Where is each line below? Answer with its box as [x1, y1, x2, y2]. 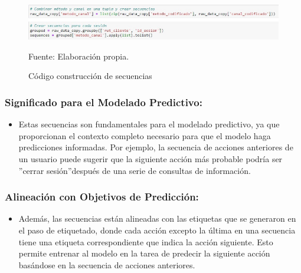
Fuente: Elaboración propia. [28, 50, 129, 62]
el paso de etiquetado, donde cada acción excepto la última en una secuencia [18, 223, 296, 236]
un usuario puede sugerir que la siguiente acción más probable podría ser [18, 152, 283, 165]
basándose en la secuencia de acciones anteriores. [18, 258, 195, 271]
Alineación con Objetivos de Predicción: [5, 189, 199, 204]
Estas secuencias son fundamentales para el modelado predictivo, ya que [18, 118, 280, 130]
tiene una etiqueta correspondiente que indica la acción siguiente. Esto [18, 235, 273, 248]
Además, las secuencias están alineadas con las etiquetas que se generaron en [18, 212, 296, 225]
